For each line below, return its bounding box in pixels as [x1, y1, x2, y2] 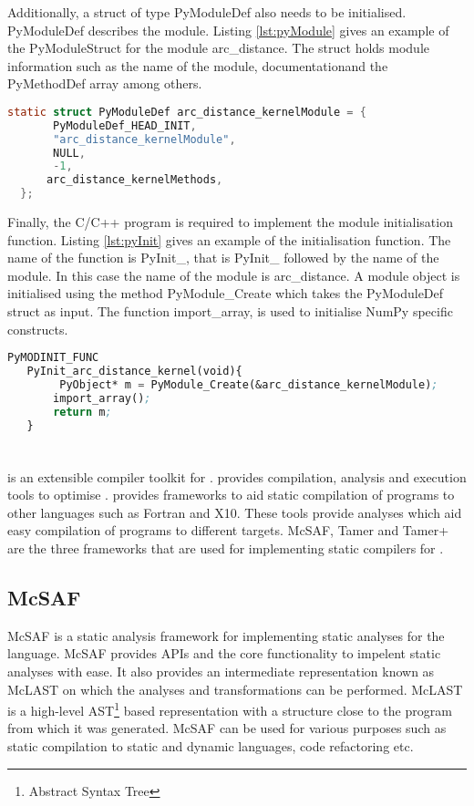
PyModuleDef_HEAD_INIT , [53, 119, 197, 132]
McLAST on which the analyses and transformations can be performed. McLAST [7, 679, 463, 698]
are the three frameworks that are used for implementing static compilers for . [7, 539, 444, 558]
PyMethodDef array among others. [7, 74, 202, 93]
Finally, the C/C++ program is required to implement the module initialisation [7, 212, 453, 232]
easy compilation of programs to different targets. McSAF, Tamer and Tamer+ [7, 521, 449, 540]
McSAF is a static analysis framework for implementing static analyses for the [7, 625, 445, 645]
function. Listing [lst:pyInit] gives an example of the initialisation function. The [7, 230, 451, 249]
